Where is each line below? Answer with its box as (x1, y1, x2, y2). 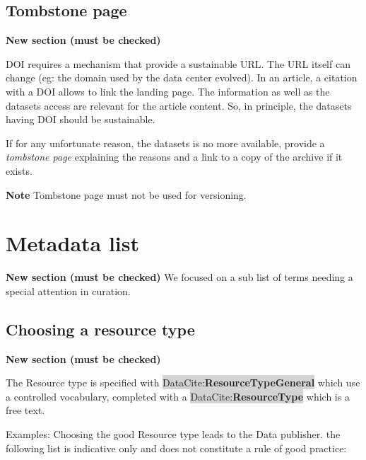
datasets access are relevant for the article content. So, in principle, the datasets (6, 98, 352, 113)
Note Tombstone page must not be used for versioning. (6, 187, 247, 202)
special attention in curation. (6, 283, 131, 298)
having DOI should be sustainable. (6, 112, 155, 127)
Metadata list (6, 229, 140, 258)
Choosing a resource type (6, 318, 195, 340)
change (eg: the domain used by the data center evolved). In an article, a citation (6, 70, 358, 85)
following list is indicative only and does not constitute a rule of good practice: (6, 440, 347, 455)
